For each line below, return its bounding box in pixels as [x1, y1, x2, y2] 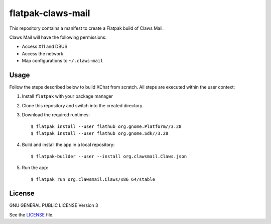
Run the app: [22, 165, 49, 171]
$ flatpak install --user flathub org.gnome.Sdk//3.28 [31, 130, 169, 136]
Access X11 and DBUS [22, 43, 68, 50]
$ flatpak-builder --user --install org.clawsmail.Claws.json [31, 154, 187, 159]
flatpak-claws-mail [9, 8, 90, 19]
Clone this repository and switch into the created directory [22, 102, 143, 108]
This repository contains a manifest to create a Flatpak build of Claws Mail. [9, 25, 164, 31]
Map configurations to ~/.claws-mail [22, 58, 103, 64]
